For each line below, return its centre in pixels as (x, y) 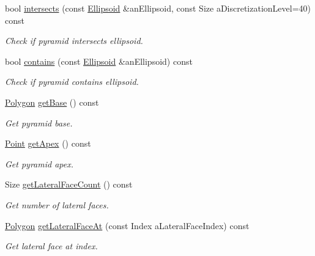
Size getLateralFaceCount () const (69, 184)
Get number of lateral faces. (57, 204)
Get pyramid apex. (39, 163)
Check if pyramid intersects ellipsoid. (74, 41)
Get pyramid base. (39, 123)
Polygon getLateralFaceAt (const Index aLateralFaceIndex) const (127, 225)
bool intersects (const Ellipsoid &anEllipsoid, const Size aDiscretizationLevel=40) (158, 8)
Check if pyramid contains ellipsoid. (72, 82)
